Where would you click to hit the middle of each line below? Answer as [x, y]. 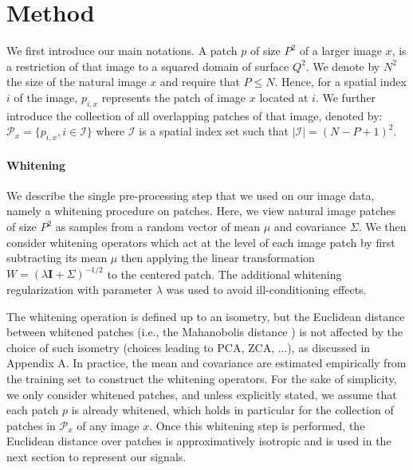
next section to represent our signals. [96, 456]
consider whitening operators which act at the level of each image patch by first [201, 242]
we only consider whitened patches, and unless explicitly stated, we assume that [202, 394]
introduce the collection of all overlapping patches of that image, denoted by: [195, 115]
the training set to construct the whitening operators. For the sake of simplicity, [202, 378]
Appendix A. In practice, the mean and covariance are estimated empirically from [206, 363]
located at [284, 97]
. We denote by [343, 66]
